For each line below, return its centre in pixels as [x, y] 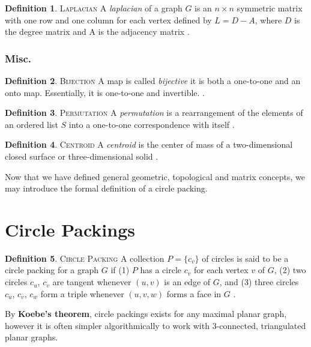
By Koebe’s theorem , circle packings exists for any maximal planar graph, [146, 314]
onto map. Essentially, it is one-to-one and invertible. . [105, 92]
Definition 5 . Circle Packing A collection [85, 258]
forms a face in [194, 293]
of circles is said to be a [245, 258]
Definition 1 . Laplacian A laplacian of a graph [94, 8]
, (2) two [290, 270]
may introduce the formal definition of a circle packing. [106, 188]
